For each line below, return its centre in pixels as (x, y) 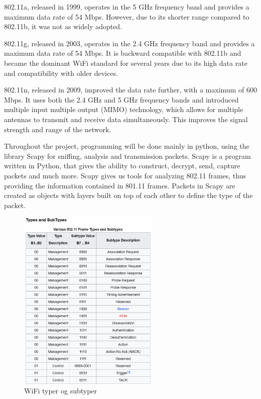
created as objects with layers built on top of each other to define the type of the (128, 195)
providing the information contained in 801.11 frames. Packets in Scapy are (120, 185)
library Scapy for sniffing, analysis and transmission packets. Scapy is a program (127, 156)
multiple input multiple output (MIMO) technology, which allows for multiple (124, 109)
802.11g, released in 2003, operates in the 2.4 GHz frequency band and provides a (129, 43)
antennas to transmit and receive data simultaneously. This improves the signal (126, 119)
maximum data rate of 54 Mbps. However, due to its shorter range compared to (127, 16)
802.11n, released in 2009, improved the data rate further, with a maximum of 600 (130, 90)
